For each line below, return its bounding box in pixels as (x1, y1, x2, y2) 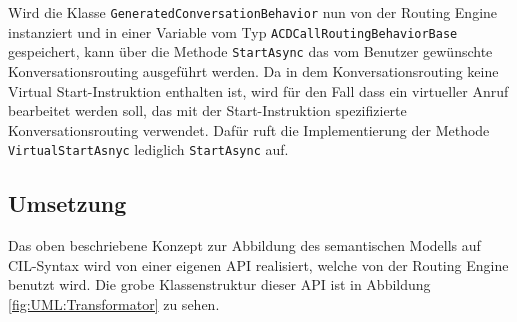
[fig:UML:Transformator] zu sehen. (8, 293, 220, 314)
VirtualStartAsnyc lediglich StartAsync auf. (8, 139, 289, 160)
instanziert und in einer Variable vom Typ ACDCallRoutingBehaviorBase (8, 21, 458, 42)
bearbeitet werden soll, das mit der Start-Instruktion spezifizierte (8, 100, 407, 121)
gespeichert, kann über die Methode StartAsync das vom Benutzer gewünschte (8, 41, 493, 62)
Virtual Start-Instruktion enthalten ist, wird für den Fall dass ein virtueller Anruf (8, 80, 509, 101)
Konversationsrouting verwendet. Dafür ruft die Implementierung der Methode (8, 119, 490, 140)
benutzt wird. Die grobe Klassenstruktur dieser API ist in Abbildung (8, 274, 431, 295)
